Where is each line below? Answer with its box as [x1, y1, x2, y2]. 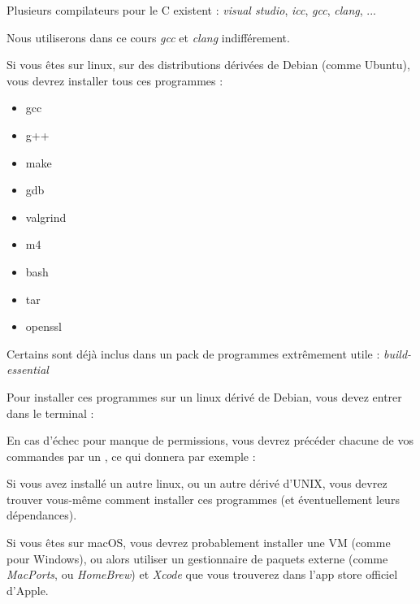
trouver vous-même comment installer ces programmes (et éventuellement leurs [6, 490, 400, 507]
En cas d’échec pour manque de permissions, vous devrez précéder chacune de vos [6, 432, 414, 449]
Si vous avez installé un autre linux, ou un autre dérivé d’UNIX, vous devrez [6, 475, 388, 492]
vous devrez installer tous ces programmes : [6, 72, 223, 89]
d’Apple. [6, 581, 49, 598]
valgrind [25, 208, 67, 225]
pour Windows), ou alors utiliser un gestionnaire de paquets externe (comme [6, 550, 388, 567]
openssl [25, 318, 62, 335]
